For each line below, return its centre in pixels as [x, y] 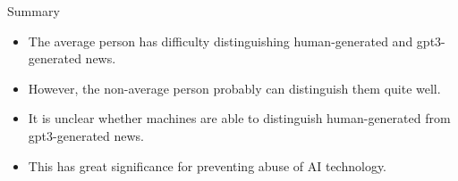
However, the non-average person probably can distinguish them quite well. [234, 88]
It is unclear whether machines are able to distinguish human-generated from [239, 118]
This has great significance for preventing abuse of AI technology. [207, 165]
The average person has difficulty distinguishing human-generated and [221, 41]
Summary [34, 11]
